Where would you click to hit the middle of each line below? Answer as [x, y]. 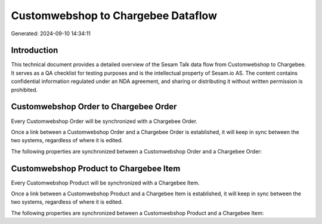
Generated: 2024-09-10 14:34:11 [51, 33]
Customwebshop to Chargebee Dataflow [114, 16]
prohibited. [24, 90]
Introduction [35, 50]
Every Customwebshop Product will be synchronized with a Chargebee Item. [105, 183]
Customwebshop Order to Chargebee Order [94, 107]
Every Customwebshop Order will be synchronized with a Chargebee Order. [104, 121]
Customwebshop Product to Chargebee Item [96, 168]
